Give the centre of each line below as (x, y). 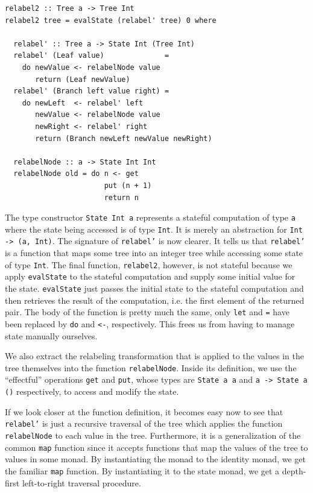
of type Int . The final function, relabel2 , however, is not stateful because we (149, 264)
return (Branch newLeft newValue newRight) (124, 138)
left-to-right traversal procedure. (81, 482)
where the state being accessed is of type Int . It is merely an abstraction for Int (154, 229)
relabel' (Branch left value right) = (91, 91)
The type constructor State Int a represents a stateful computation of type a (150, 217)
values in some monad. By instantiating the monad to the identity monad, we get (155, 459)
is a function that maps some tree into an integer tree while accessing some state (154, 253)
